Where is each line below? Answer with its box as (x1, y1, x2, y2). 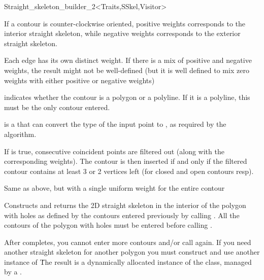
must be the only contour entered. (4, 101, 110, 112)
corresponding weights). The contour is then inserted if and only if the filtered (4, 156, 247, 166)
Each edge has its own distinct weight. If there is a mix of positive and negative (4, 55, 252, 65)
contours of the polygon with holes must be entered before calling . (4, 220, 212, 230)
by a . (4, 266, 22, 277)
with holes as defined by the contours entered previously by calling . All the (4, 209, 240, 220)
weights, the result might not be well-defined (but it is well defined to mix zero (4, 64, 249, 75)
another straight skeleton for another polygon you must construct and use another (4, 247, 260, 257)
